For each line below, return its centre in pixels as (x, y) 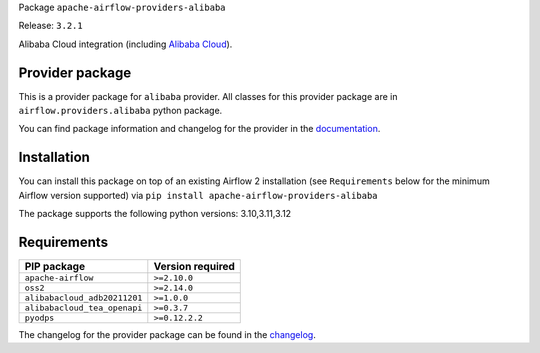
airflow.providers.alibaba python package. (120, 111)
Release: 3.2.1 (51, 26)
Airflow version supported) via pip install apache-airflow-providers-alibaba (198, 195)
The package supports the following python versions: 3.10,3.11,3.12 (155, 214)
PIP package (54, 267)
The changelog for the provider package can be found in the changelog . (167, 335)
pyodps (39, 318)
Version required (194, 267)
